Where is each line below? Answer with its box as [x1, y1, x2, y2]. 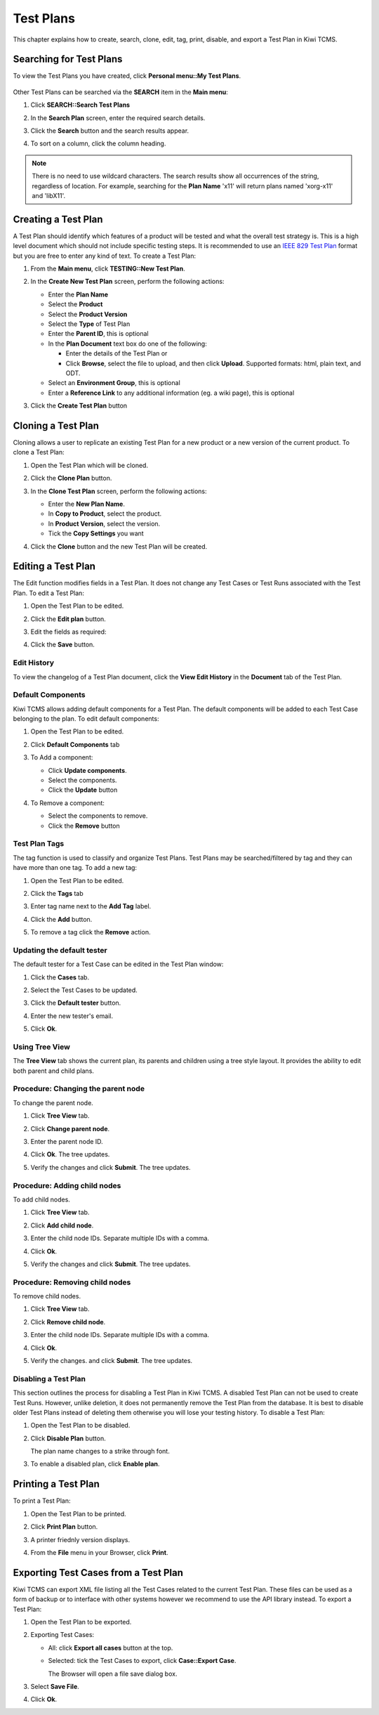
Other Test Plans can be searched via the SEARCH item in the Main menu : [13, 88, 228, 96]
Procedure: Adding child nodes [13, 1180, 121, 1190]
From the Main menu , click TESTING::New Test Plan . [30, 264, 185, 273]
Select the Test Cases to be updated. [30, 986, 138, 994]
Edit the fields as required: [30, 627, 107, 636]
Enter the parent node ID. [30, 1137, 103, 1146]
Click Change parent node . [30, 1124, 110, 1133]
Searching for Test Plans [13, 53, 123, 65]
